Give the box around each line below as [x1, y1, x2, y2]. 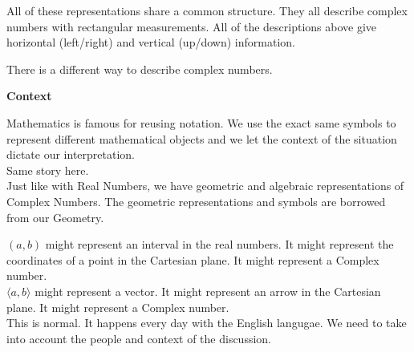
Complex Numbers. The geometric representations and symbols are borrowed [6, 192, 386, 209]
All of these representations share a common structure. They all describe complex [6, 2, 408, 18]
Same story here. [6, 161, 89, 178]
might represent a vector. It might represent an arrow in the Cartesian [34, 282, 381, 299]
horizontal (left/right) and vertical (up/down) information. [6, 34, 295, 51]
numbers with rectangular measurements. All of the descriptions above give [6, 18, 377, 34]
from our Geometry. [6, 208, 104, 225]
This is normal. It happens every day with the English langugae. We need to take [6, 314, 407, 331]
